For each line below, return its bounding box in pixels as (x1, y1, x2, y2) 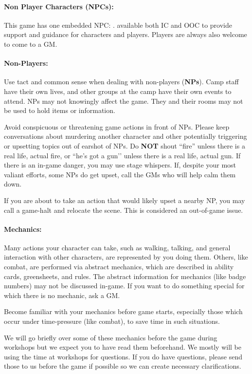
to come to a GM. (4, 38, 57, 49)
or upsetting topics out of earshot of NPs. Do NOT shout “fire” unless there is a (4, 140, 245, 150)
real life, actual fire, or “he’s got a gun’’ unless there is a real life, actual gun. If (4, 150, 241, 160)
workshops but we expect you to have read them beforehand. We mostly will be (4, 342, 241, 352)
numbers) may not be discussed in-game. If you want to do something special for (4, 280, 245, 291)
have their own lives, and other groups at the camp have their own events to (4, 86, 232, 96)
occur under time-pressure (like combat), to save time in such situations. (4, 316, 220, 326)
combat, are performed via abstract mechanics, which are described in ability (4, 262, 234, 272)
